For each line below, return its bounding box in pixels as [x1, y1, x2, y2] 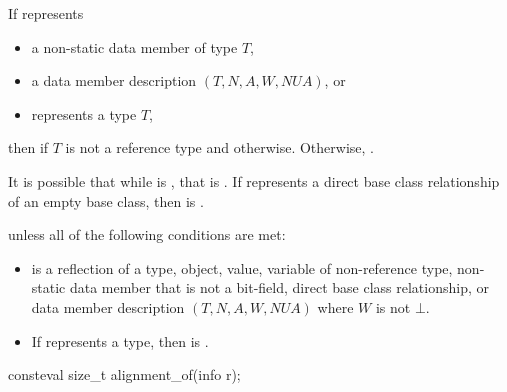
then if [8, 137, 49, 158]
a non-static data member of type [31, 36, 238, 57]
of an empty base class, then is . [8, 190, 204, 211]
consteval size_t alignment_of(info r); [8, 364, 241, 385]
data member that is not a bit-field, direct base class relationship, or [69, 277, 489, 298]
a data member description [31, 70, 197, 91]
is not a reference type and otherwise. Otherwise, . [65, 137, 374, 158]
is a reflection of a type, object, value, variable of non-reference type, [31, 257, 453, 278]
